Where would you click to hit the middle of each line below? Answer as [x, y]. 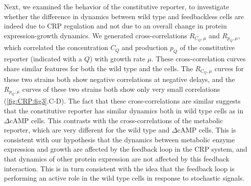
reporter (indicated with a [43, 58]
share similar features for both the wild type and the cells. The [99, 68]
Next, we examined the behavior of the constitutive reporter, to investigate [117, 6]
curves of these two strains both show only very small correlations [121, 89]
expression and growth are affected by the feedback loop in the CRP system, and [126, 149]
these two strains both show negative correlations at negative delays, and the [120, 79]
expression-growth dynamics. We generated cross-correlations [96, 35]
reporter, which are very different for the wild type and [87, 130]
